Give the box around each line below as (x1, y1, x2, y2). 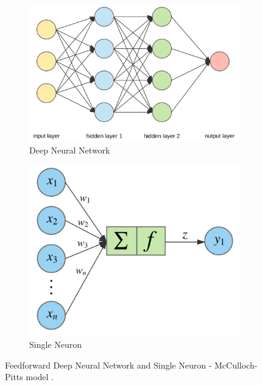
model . (26, 370, 54, 383)
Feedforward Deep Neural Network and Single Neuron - (5, 358, 212, 371)
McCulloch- (214, 358, 258, 371)
